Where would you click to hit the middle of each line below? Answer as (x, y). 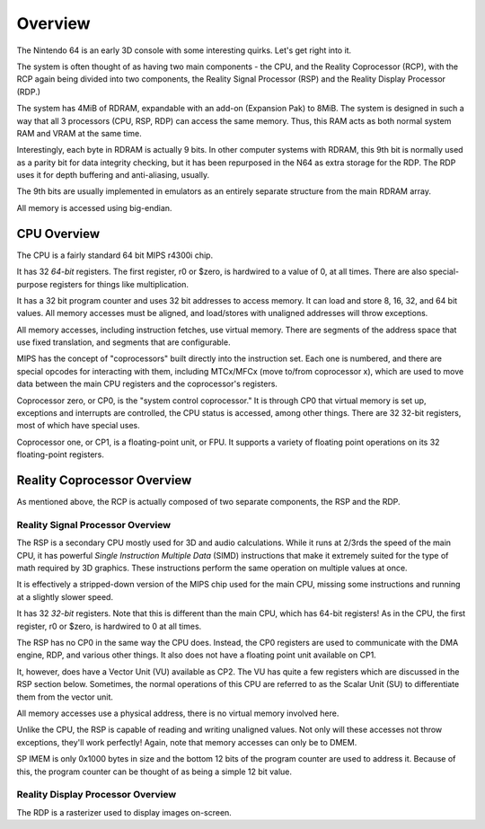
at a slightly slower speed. (65, 596)
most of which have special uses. (79, 426)
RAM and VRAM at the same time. (79, 133)
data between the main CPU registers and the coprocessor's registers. (147, 384)
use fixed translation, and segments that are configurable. (123, 342)
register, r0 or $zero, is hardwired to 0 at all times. (109, 626)
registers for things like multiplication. (119, 284)
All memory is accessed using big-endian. (94, 207)
